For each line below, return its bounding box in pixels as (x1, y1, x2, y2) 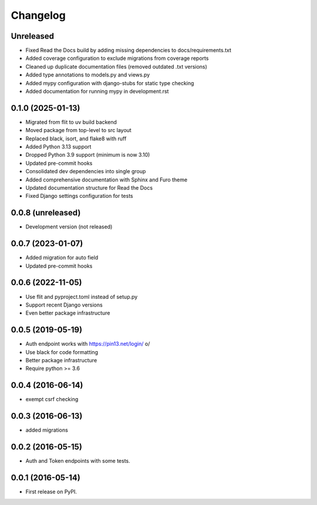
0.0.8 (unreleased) (11, 208, 81, 218)
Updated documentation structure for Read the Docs (25, 184, 153, 191)
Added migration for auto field (25, 254, 99, 261)
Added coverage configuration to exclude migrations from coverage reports (25, 55, 209, 62)
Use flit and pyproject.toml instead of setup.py (25, 293, 138, 300)
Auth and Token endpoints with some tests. (25, 457, 130, 464)
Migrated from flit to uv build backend (25, 118, 117, 126)
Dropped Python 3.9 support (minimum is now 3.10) (25, 151, 150, 159)
